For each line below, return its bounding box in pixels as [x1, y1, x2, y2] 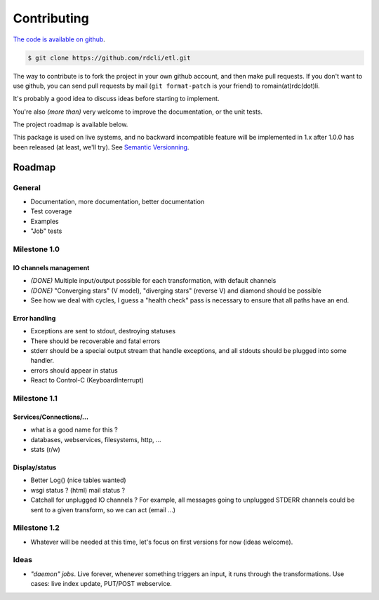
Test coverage [30, 207, 72, 215]
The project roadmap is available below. [13, 120, 128, 129]
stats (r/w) [30, 446, 61, 453]
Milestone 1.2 [13, 523, 60, 533]
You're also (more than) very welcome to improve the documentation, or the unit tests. [13, 107, 263, 116]
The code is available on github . [13, 35, 105, 44]
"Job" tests [30, 227, 62, 235]
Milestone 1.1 [13, 394, 58, 404]
